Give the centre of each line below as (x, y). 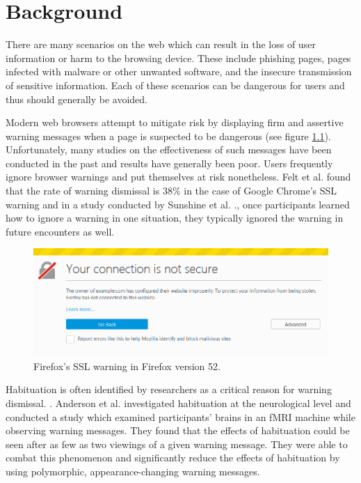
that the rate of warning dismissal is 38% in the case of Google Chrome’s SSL (171, 191)
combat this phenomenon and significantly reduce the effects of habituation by (173, 458)
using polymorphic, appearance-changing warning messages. (133, 471)
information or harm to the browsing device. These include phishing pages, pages (178, 58)
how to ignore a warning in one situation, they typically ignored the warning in (175, 218)
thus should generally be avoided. (77, 99)
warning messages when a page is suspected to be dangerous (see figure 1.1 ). (168, 136)
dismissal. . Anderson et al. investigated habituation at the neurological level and (178, 403)
